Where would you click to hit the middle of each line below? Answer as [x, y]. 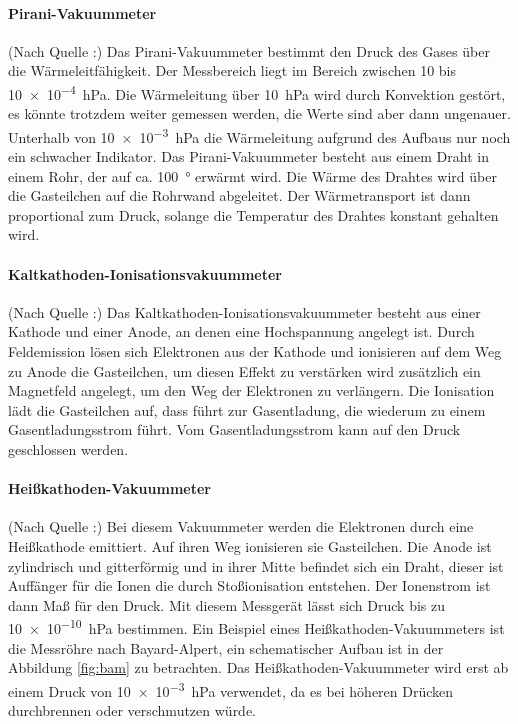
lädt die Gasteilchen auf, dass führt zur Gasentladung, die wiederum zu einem [247, 409]
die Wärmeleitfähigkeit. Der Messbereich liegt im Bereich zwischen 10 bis [232, 70]
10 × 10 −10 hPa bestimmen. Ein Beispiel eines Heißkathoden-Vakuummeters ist [256, 627]
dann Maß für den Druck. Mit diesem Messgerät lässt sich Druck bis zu [227, 604]
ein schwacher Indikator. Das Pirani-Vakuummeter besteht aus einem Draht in [248, 156]
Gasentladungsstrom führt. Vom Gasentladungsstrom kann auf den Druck [234, 429]
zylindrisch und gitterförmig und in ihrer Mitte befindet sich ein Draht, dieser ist [256, 565]
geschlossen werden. [68, 449]
